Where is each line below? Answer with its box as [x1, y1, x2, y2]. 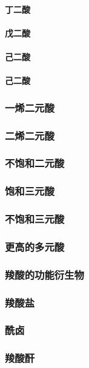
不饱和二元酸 [5, 155, 65, 171]
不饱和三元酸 [5, 211, 65, 227]
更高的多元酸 [5, 239, 65, 254]
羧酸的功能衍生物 [5, 267, 84, 282]
